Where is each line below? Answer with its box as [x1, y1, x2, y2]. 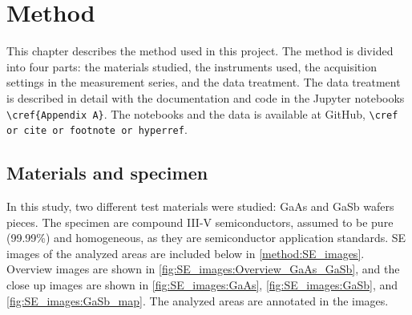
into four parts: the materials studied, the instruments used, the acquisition [6, 58, 377, 75]
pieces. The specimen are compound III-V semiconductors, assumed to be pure [6, 213, 394, 230]
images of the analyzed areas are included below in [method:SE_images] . [6, 244, 365, 261]
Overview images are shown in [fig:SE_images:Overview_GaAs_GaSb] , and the [6, 260, 400, 277]
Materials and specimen [6, 160, 208, 185]
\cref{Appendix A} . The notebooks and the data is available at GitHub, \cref [6, 105, 398, 122]
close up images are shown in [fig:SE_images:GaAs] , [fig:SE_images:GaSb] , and [6, 276, 398, 293]
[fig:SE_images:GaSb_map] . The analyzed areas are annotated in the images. [6, 292, 389, 309]
